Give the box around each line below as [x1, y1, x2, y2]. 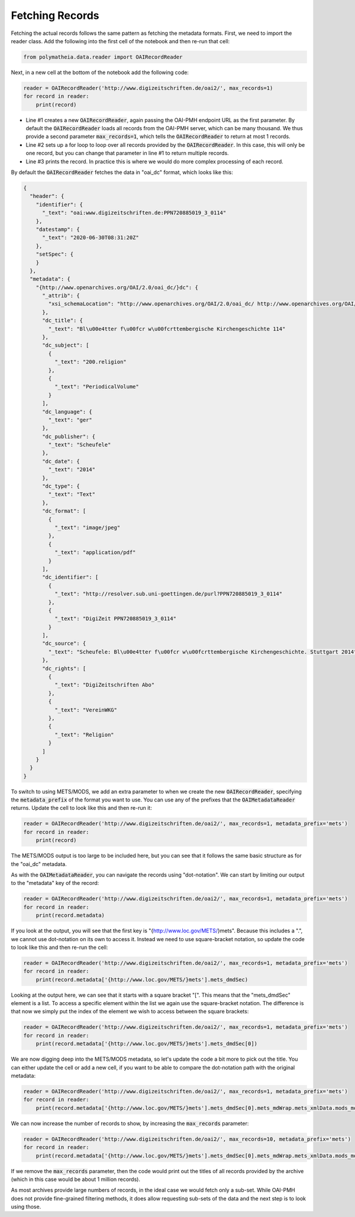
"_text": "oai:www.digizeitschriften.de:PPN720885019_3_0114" [42, 210, 227, 216]
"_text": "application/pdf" [54, 549, 136, 556]
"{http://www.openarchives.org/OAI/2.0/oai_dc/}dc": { [35, 284, 198, 291]
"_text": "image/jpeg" [54, 524, 121, 531]
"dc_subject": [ [42, 342, 89, 349]
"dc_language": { [42, 408, 93, 415]
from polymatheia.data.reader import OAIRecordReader [23, 53, 183, 60]
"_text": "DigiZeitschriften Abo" [54, 681, 155, 688]
